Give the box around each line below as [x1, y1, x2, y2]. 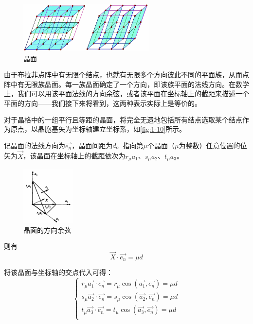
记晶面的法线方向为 [4, 140, 65, 150]
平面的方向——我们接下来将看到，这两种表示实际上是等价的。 [4, 98, 201, 108]
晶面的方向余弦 [23, 224, 71, 235]
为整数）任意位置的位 [179, 140, 247, 150]
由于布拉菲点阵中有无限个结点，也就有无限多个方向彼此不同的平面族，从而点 [4, 69, 249, 80]
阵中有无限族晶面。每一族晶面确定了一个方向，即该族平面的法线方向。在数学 [4, 79, 249, 89]
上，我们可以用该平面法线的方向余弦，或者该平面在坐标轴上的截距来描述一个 [4, 88, 249, 99]
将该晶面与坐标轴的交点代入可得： [4, 267, 113, 277]
